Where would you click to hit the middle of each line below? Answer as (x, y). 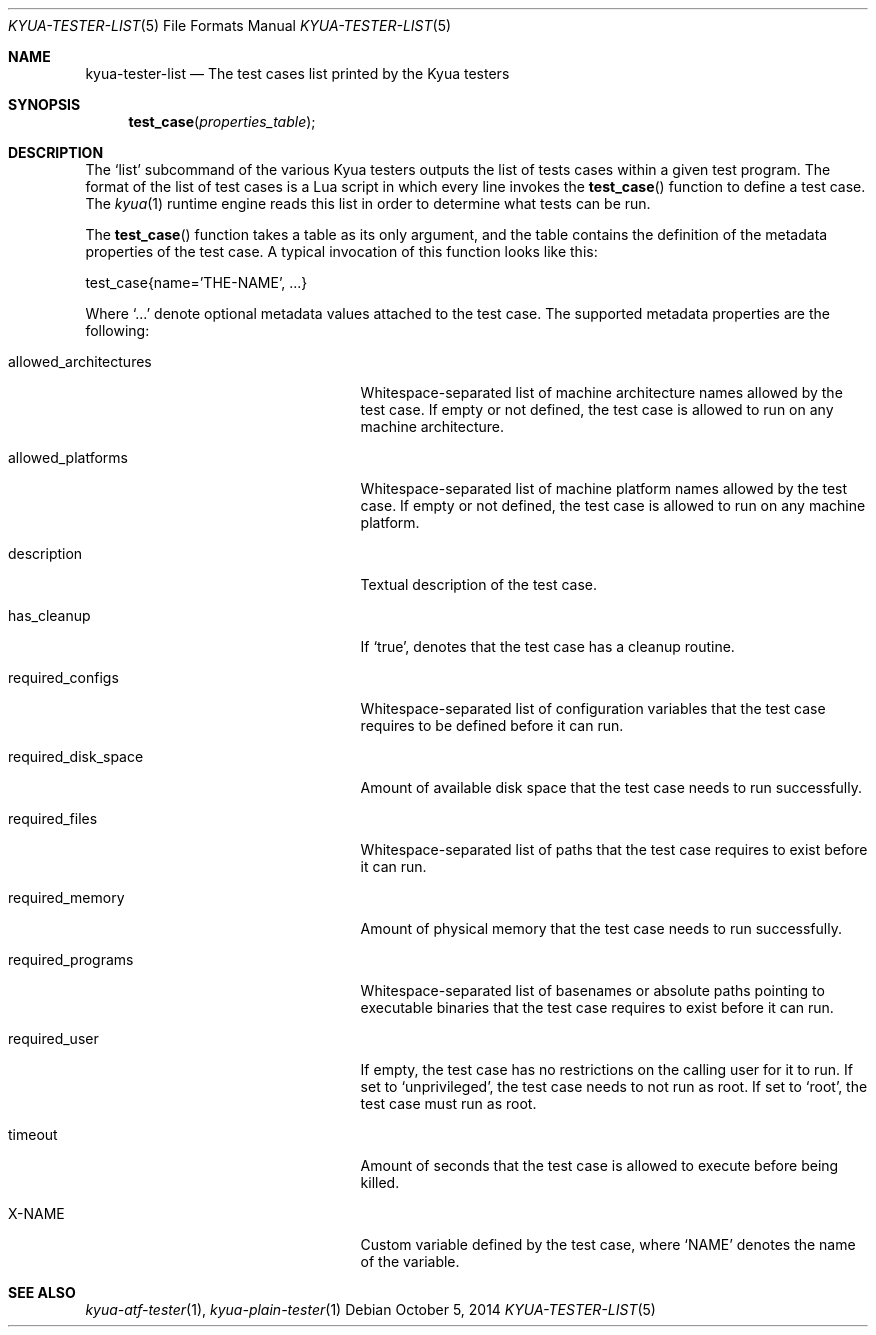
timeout (33, 1134)
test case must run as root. (448, 1103)
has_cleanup (49, 615)
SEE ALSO (42, 1292)
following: (117, 330)
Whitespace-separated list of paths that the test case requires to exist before (614, 849)
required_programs (71, 959)
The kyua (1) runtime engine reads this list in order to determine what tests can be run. (368, 203)
